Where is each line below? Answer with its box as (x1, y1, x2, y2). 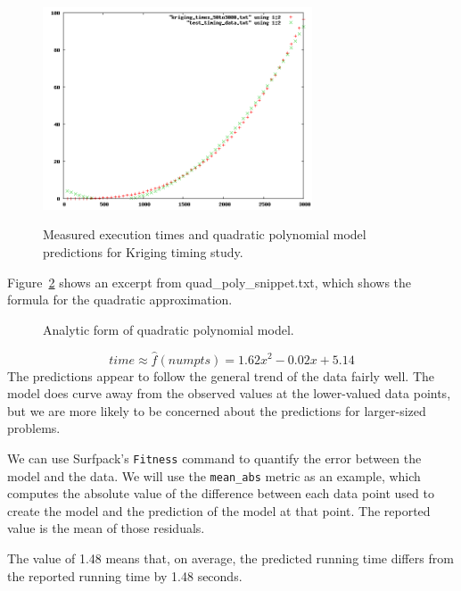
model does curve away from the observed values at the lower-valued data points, (7, 384, 451, 403)
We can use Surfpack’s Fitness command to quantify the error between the (7, 448, 422, 467)
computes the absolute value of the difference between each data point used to (7, 484, 434, 503)
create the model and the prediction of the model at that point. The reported (7, 501, 431, 520)
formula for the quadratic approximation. (7, 290, 233, 309)
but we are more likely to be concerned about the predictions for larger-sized (7, 401, 426, 420)
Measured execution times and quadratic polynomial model (43, 225, 366, 244)
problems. (7, 419, 61, 437)
